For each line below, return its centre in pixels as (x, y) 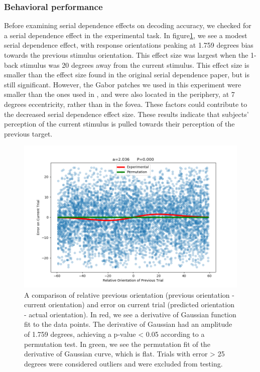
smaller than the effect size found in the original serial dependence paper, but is (127, 75)
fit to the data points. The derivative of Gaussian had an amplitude (128, 324)
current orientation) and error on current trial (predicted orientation (129, 304)
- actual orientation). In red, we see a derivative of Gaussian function (130, 314)
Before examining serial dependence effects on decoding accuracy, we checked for (128, 25)
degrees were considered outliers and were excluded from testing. (123, 363)
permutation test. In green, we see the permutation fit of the (117, 344)
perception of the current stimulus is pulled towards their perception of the (119, 124)
